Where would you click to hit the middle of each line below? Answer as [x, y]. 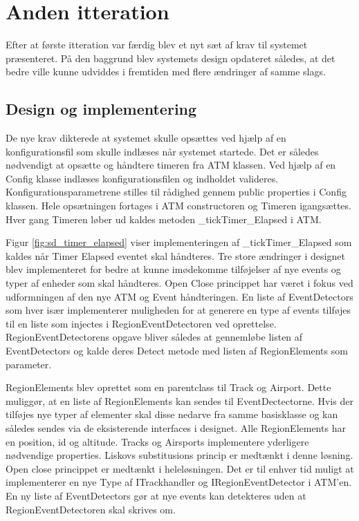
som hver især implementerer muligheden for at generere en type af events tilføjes [178, 310]
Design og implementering [101, 109]
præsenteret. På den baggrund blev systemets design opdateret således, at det [171, 58]
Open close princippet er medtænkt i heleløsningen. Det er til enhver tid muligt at [180, 468]
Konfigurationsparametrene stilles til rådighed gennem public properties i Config [176, 192]
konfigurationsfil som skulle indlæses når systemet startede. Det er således [162, 151]
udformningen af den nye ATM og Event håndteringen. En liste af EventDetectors [179, 296]
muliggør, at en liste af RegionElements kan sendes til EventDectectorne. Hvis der [179, 400]
